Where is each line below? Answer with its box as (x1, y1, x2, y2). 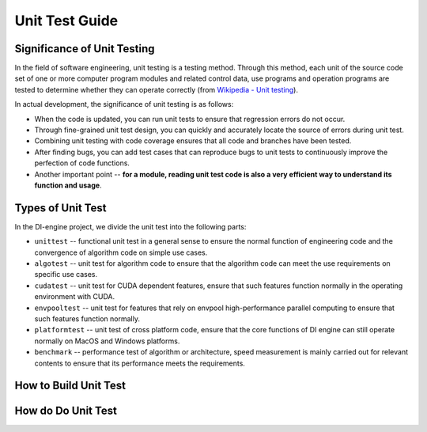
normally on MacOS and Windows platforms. (34, 336, 180, 346)
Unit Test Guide (14, 12, 119, 29)
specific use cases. (34, 270, 98, 279)
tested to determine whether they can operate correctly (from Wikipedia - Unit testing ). (14, 85, 298, 94)
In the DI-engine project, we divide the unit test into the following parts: (14, 222, 247, 231)
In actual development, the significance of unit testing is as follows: (14, 100, 234, 109)
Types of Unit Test (14, 201, 107, 214)
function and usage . (34, 180, 102, 190)
